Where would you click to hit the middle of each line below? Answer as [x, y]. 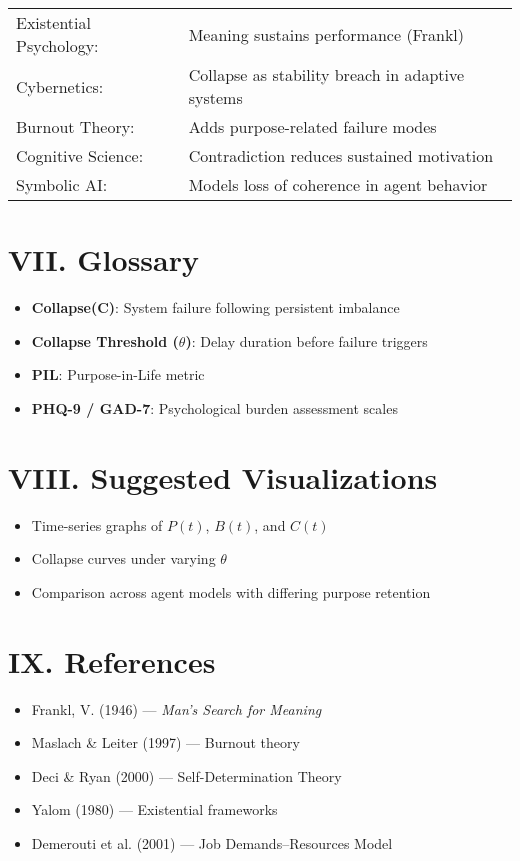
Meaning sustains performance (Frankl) [326, 34]
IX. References [112, 660]
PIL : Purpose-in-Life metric [118, 374]
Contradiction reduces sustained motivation [341, 155]
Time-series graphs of [97, 524]
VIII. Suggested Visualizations [223, 476]
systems [215, 97]
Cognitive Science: [80, 155]
